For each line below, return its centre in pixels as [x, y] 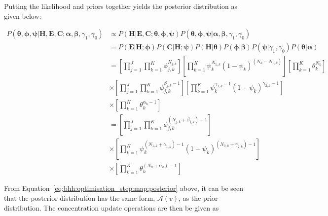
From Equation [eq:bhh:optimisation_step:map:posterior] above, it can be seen [124, 188]
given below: [23, 16]
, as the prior [198, 198]
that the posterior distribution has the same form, [80, 198]
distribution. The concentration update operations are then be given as [111, 207]
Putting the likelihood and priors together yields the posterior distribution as [121, 6]
